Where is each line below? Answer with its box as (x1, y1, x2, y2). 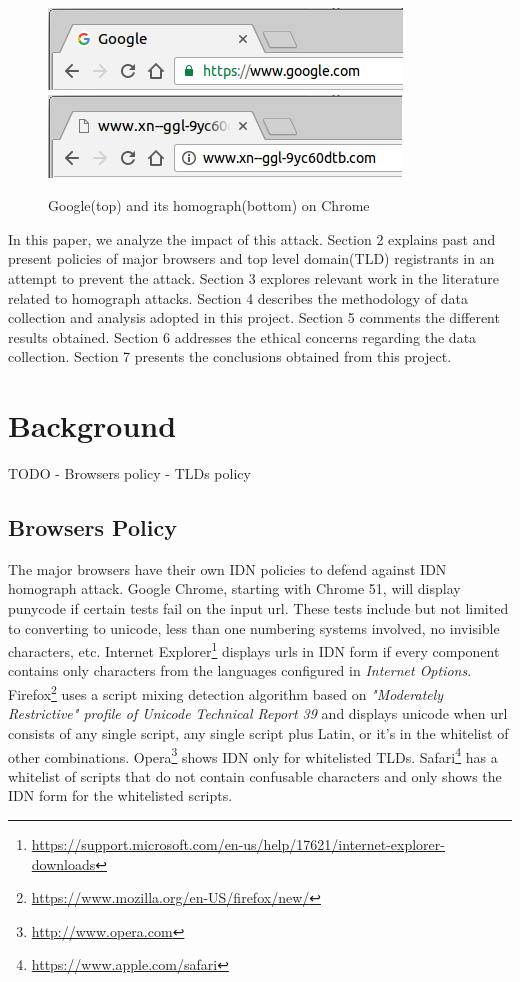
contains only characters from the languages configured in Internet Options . (8, 660, 472, 681)
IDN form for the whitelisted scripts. (8, 785, 233, 806)
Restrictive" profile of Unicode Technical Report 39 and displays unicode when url (8, 703, 508, 724)
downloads (31, 853, 96, 874)
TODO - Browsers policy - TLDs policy (8, 463, 251, 484)
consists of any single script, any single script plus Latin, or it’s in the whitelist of (8, 722, 509, 743)
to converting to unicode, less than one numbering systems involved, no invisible (8, 617, 500, 638)
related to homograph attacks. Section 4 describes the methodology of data (8, 287, 469, 308)
